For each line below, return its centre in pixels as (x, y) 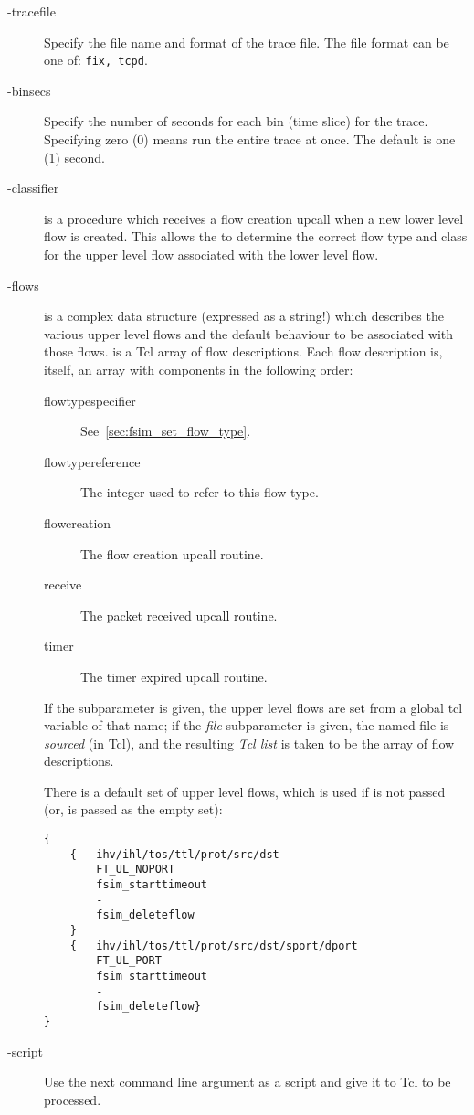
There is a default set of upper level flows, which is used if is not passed (245, 791)
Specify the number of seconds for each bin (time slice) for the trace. (236, 121)
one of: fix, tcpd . (96, 60)
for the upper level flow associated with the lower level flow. (211, 254)
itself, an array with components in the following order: (199, 369)
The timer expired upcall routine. (174, 676)
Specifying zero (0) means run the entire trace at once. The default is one (250, 139)
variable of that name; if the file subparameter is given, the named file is (247, 725)
